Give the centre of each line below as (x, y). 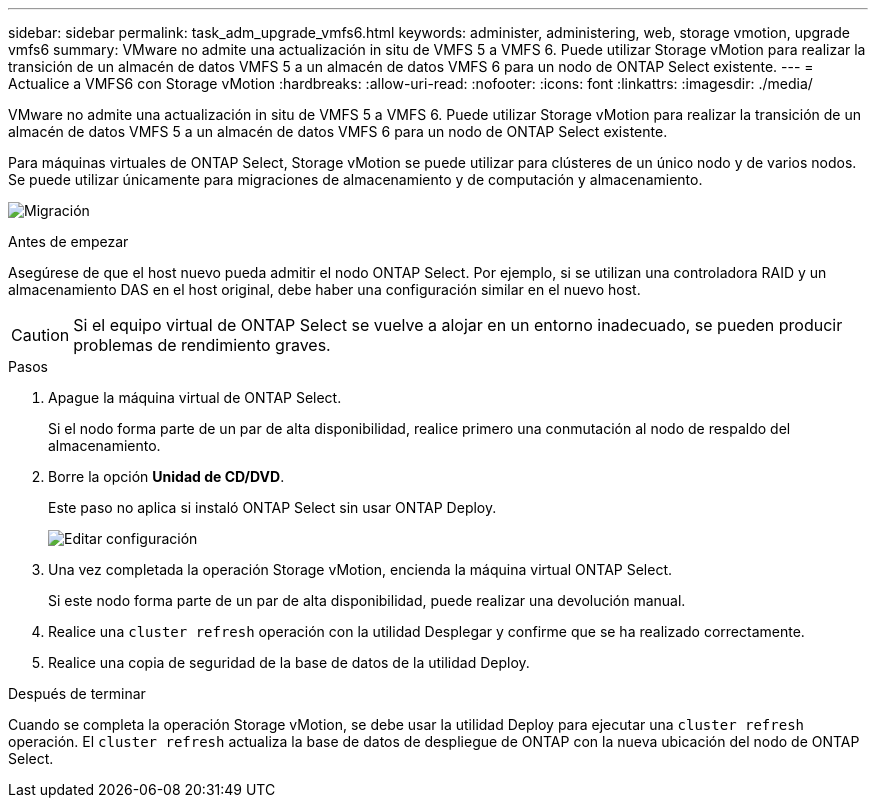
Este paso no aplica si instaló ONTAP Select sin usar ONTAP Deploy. (272, 507)
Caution (40, 335)
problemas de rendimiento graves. (202, 345)
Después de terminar (77, 693)
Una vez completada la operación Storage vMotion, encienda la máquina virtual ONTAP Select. (360, 569)
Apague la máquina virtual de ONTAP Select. (195, 397)
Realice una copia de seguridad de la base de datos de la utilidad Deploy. (289, 662)
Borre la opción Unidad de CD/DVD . (166, 476)
